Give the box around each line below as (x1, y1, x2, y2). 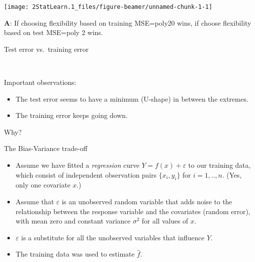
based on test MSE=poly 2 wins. (4, 27, 103, 37)
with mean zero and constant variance (15, 216, 131, 226)
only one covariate (15, 180, 71, 190)
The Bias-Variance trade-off (4, 143, 88, 153)
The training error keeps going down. (15, 110, 128, 120)
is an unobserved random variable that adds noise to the (62, 196, 232, 206)
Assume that (15, 196, 54, 206)
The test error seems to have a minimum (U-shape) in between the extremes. (15, 93, 249, 104)
